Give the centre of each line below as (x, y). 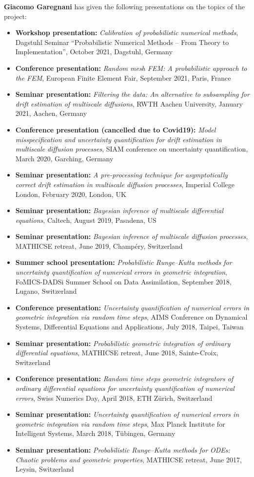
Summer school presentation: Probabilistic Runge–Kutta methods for (124, 262)
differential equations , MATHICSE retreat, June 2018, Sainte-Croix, (117, 353)
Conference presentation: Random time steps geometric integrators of (124, 379)
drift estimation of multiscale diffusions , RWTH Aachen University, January (129, 103)
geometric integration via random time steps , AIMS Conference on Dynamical (131, 317)
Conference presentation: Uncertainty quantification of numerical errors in (132, 307)
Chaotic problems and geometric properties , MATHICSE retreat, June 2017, (128, 459)
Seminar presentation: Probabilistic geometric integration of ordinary (123, 343)
